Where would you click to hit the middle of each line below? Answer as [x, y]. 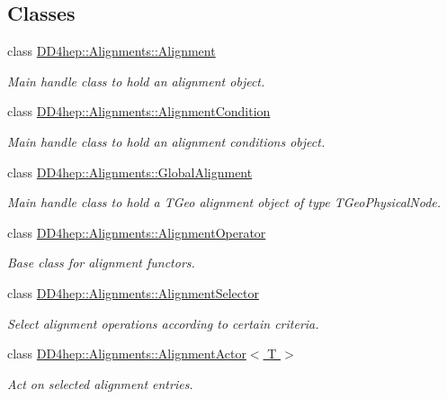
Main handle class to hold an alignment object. [136, 81]
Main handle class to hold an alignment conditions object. [166, 141]
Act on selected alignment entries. [100, 383]
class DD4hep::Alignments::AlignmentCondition [139, 111]
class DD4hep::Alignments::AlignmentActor [127, 354]
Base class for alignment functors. [101, 263]
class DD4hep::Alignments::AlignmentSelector [133, 292]
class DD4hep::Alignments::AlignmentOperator [137, 232]
